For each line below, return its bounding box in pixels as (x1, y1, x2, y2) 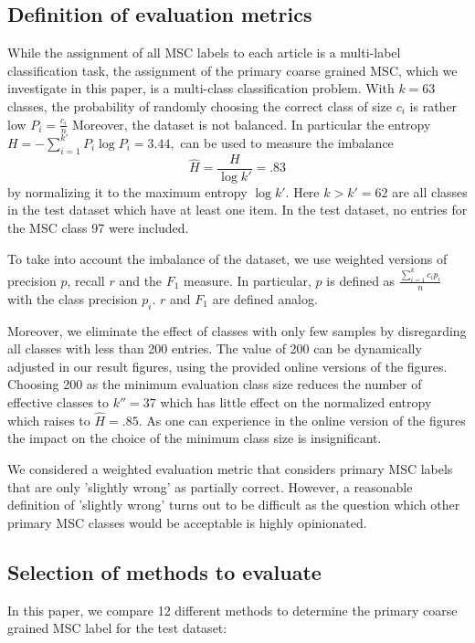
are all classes (392, 182, 468, 201)
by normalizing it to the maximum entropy (7, 182, 248, 201)
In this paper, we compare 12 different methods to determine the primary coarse (7, 600, 458, 619)
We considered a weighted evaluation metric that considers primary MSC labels (7, 459, 453, 478)
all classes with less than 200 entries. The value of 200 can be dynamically (7, 339, 422, 358)
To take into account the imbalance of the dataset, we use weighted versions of (7, 248, 448, 268)
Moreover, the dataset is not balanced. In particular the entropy (71, 114, 431, 133)
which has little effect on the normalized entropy (160, 392, 432, 411)
